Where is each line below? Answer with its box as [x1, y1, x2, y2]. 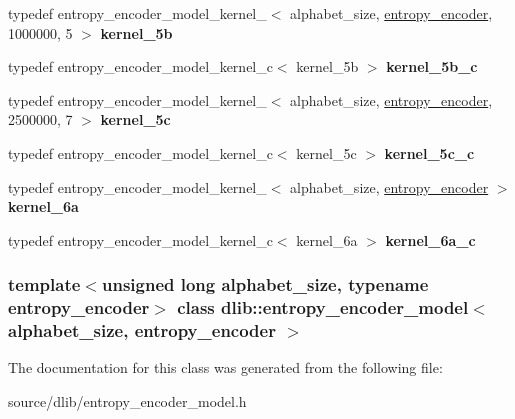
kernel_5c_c [384, 142, 475, 163]
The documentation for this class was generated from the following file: [8, 357, 443, 378]
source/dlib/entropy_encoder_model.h [8, 391, 247, 411]
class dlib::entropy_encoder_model [177, 295, 469, 320]
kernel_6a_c [385, 229, 476, 250]
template [8, 272, 81, 297]
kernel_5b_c [386, 56, 478, 77]
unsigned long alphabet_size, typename [101, 272, 429, 297]
